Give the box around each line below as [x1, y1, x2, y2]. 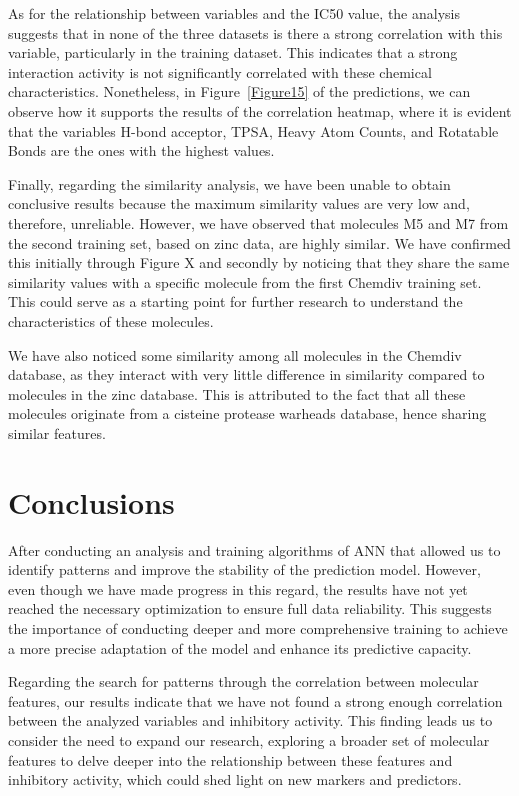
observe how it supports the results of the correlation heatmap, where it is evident [8, 100, 512, 121]
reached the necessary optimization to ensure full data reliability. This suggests [8, 598, 492, 619]
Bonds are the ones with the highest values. [8, 140, 275, 161]
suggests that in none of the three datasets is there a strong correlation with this [8, 22, 503, 43]
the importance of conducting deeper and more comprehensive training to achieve [8, 617, 508, 638]
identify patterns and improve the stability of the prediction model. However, [8, 559, 481, 580]
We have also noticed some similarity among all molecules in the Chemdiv [8, 344, 462, 365]
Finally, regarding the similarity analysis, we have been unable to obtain [8, 173, 451, 194]
